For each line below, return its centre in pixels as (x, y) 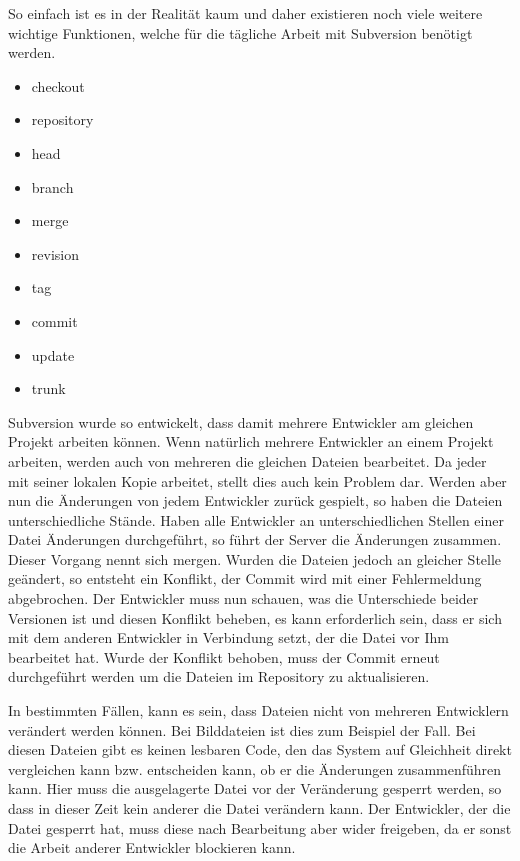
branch (52, 186)
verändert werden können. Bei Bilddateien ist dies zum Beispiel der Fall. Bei (242, 729)
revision (55, 253)
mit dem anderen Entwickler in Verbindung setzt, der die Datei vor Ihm (228, 637)
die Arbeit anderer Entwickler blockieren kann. (152, 847)
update (53, 354)
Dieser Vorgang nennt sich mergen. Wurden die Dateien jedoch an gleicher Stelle (255, 558)
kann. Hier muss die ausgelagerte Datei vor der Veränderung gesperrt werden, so (255, 788)
